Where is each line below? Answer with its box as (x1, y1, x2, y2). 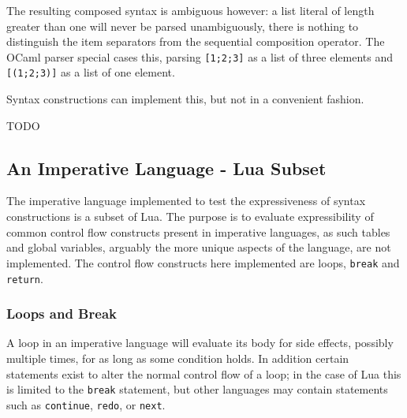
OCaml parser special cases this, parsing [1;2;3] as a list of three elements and (6, 48, 393, 65)
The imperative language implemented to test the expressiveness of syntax (6, 192, 366, 209)
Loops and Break (6, 304, 117, 323)
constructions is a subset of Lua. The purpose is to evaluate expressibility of (6, 208, 374, 225)
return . (6, 270, 43, 286)
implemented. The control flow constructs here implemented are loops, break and (6, 254, 400, 271)
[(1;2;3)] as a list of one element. (6, 64, 175, 80)
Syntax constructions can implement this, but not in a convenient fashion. (6, 91, 364, 107)
